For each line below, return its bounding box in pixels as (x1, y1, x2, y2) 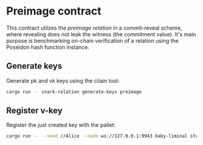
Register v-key (6, 106, 63, 116)
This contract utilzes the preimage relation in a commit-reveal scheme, (6, 24, 182, 31)
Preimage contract (6, 4, 101, 18)
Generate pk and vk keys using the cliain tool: (6, 77, 120, 84)
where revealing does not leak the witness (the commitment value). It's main (6, 30, 196, 37)
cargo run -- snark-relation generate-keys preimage (6, 89, 142, 95)
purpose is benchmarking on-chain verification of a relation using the (6, 37, 179, 44)
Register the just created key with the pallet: (6, 121, 116, 129)
